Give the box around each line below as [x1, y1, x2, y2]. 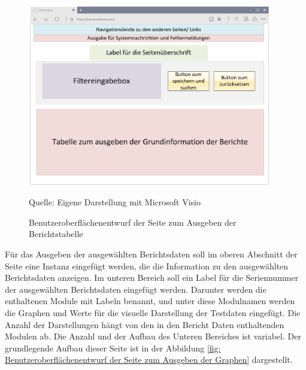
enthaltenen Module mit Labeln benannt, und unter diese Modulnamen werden [5, 295, 295, 307]
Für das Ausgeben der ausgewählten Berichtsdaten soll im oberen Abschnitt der [5, 248, 298, 260]
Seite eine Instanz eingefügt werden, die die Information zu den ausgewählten [5, 259, 289, 272]
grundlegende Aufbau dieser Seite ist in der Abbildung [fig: [5, 341, 221, 354]
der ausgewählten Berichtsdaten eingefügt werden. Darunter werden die [5, 283, 266, 295]
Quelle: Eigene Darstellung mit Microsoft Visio [29, 196, 201, 208]
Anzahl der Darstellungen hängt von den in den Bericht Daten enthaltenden [5, 318, 284, 330]
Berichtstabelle [29, 228, 83, 240]
